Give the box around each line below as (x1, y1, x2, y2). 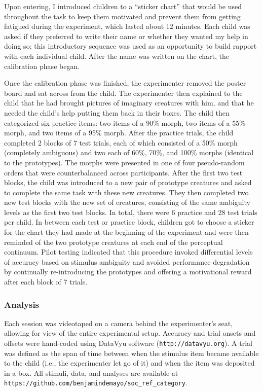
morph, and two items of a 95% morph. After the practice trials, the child (4, 127, 234, 138)
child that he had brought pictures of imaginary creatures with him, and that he (4, 97, 254, 108)
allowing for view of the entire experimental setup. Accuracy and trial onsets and (4, 328, 256, 338)
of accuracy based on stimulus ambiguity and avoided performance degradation (4, 256, 250, 267)
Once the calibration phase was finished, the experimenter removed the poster (4, 78, 246, 88)
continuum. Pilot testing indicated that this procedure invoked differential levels (4, 246, 253, 257)
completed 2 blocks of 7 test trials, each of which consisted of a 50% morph (4, 137, 238, 148)
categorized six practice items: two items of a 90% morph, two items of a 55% (4, 117, 245, 128)
